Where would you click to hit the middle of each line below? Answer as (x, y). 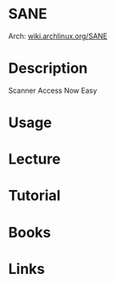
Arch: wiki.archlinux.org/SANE (58, 36)
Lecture (35, 159)
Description (48, 68)
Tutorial (35, 196)
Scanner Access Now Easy (53, 90)
